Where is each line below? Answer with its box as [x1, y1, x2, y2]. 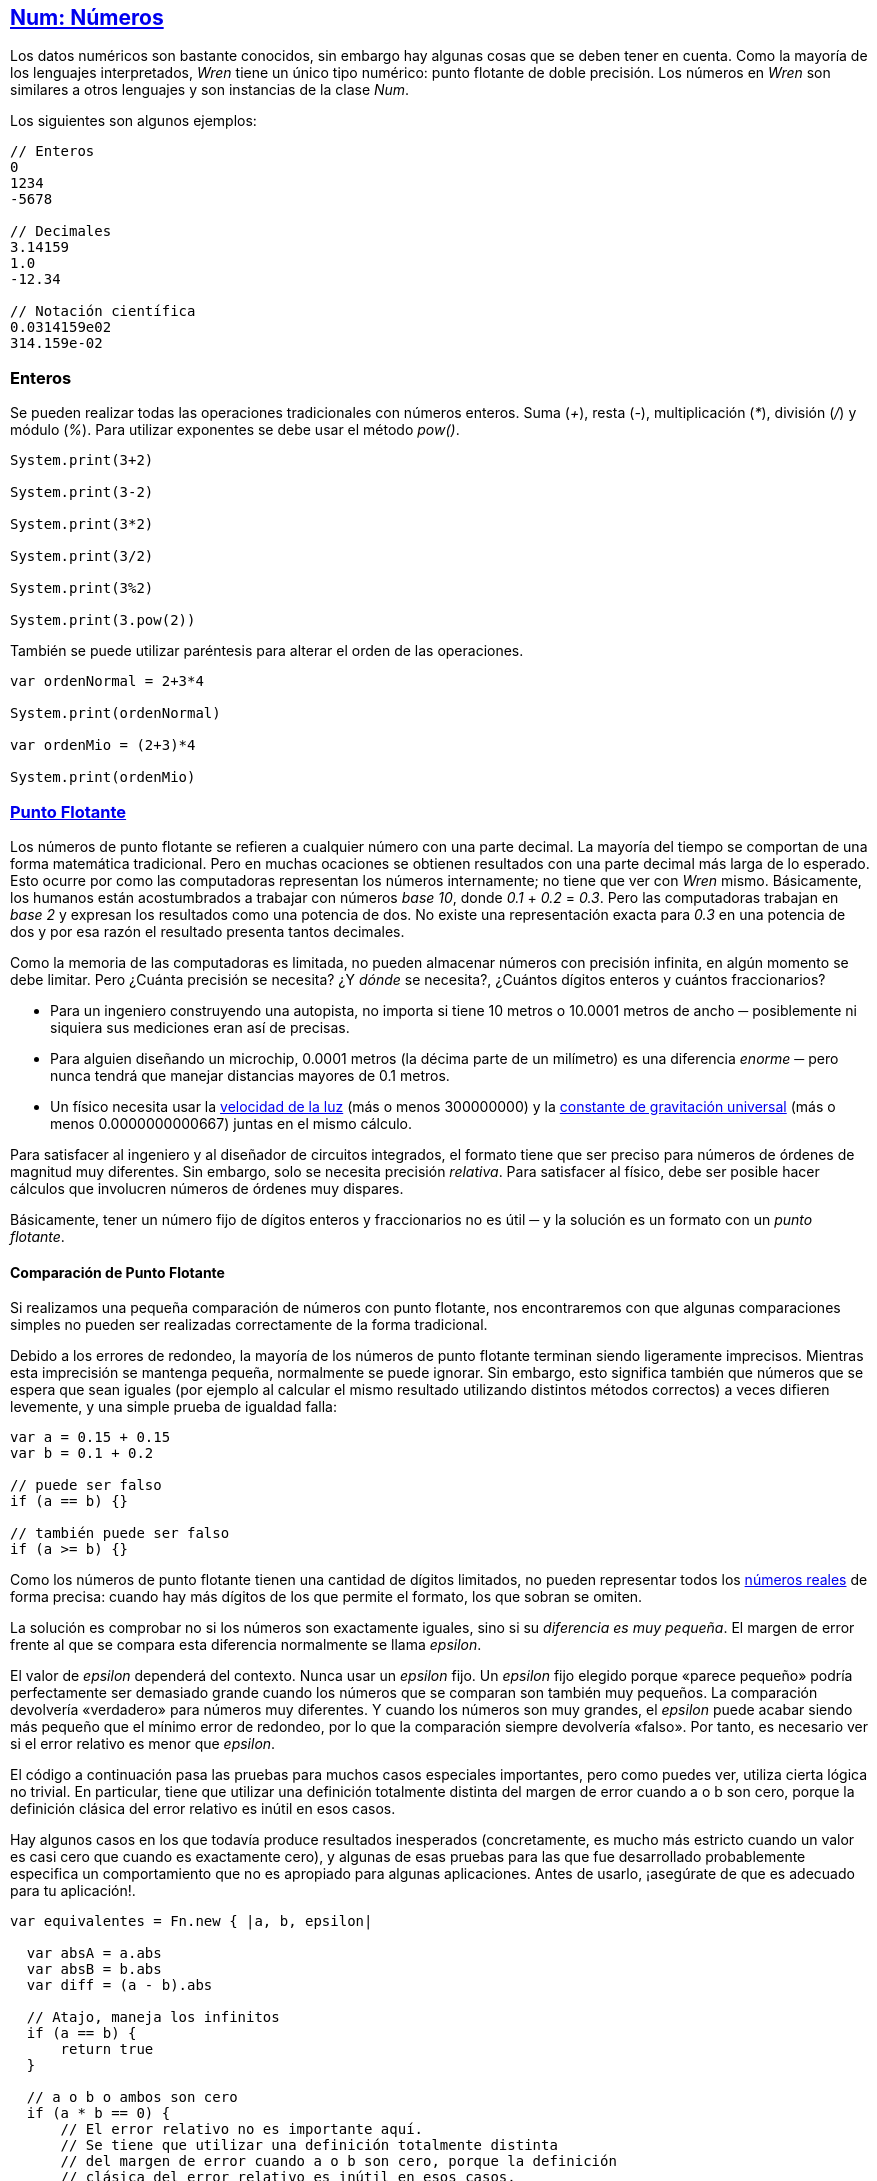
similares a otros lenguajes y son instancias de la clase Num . [10, 81, 410, 99]
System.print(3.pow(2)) [10, 612, 196, 629]
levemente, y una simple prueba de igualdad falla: [10, 1398, 337, 1416]
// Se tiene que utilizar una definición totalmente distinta [60, 2137, 558, 2154]
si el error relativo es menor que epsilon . [10, 1735, 276, 1753]
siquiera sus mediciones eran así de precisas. [50, 1018, 350, 1036]
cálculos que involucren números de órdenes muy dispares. [10, 1179, 404, 1197]
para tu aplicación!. [10, 1882, 136, 1900]
